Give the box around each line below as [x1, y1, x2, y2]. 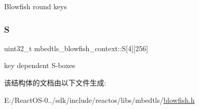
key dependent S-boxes [4, 60, 76, 71]
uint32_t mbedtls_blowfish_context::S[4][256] [4, 42, 148, 53]
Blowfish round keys [4, 1, 67, 11]
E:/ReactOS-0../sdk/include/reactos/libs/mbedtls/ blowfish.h [4, 94, 195, 105]
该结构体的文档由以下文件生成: [4, 77, 106, 88]
